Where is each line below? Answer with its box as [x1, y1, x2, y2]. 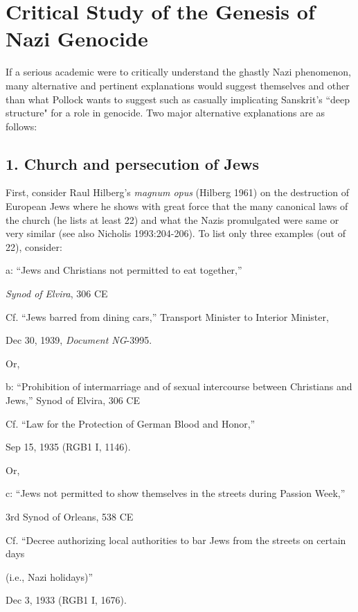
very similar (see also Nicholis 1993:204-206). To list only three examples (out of [6, 226, 346, 241]
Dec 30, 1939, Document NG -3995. [6, 333, 152, 347]
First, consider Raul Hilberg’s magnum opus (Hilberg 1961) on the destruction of [6, 185, 350, 200]
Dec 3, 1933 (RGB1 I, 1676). [6, 593, 127, 607]
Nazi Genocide [6, 24, 148, 53]
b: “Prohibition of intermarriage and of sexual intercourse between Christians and [6, 379, 352, 394]
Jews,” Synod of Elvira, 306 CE [6, 393, 140, 408]
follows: [6, 119, 37, 133]
